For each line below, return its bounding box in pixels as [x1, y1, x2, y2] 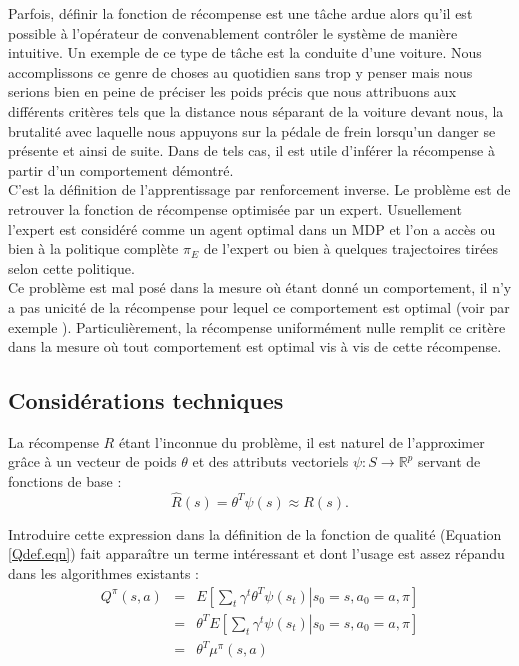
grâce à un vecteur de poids [8, 451, 177, 472]
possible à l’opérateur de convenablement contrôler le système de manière [8, 22, 458, 43]
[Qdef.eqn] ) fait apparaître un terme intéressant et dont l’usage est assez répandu [8, 543, 505, 564]
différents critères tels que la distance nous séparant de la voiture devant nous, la [8, 100, 504, 121]
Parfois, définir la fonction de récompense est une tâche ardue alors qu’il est [8, 3, 473, 23]
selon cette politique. [8, 257, 135, 278]
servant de [417, 451, 481, 472]
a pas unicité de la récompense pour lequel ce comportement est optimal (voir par [8, 296, 510, 317]
